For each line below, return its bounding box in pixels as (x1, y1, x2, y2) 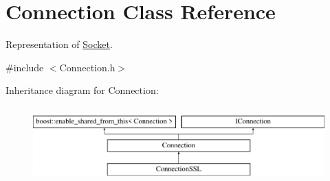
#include (5, 60, 44, 74)
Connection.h (59, 60, 115, 74)
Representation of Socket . (5, 37, 113, 51)
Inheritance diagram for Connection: (5, 83, 159, 97)
